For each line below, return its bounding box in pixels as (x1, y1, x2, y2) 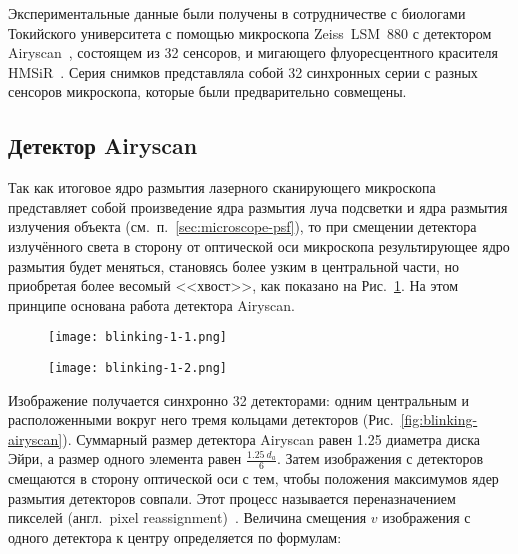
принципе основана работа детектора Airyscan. (8, 294, 295, 315)
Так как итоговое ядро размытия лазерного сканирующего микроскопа (8, 177, 436, 198)
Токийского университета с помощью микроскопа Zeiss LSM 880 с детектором (8, 22, 492, 43)
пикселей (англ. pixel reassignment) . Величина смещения (8, 507, 367, 528)
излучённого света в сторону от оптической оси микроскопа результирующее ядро (8, 235, 510, 256)
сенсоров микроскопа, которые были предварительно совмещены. (8, 81, 407, 102)
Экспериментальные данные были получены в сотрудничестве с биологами (8, 3, 466, 23)
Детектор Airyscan (8, 130, 198, 161)
